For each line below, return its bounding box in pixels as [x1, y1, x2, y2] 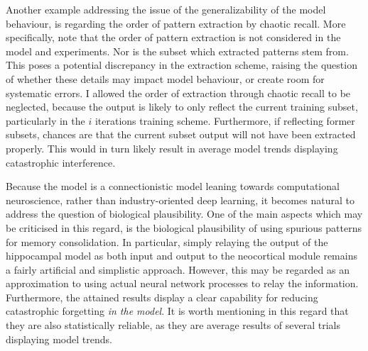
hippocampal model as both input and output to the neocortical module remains [6, 248, 357, 263]
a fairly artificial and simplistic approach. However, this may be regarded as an [6, 262, 350, 277]
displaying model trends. [6, 331, 112, 346]
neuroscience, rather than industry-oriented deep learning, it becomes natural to [6, 192, 355, 207]
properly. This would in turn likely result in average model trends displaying [6, 140, 338, 155]
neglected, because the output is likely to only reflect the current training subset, [6, 99, 358, 114]
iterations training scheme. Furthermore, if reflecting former [94, 113, 355, 128]
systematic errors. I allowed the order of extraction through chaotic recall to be [6, 85, 351, 100]
